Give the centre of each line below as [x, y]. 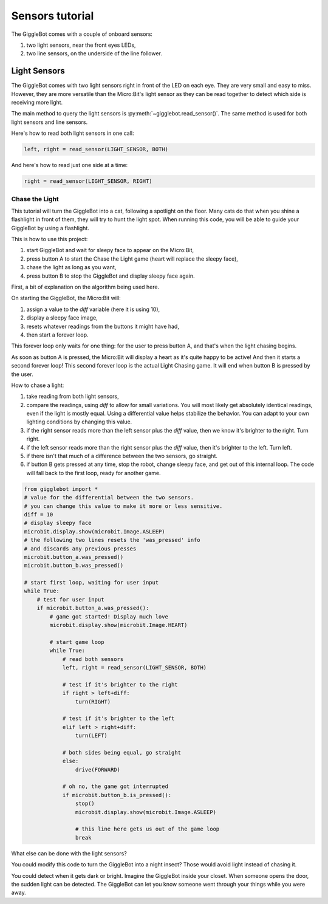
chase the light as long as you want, [71, 267]
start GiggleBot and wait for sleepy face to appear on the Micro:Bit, [110, 250]
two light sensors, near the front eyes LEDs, [81, 45]
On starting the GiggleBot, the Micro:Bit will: [66, 298]
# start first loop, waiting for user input [91, 583]
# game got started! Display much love [109, 616]
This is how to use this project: [50, 239]
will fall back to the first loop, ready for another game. [94, 473]
